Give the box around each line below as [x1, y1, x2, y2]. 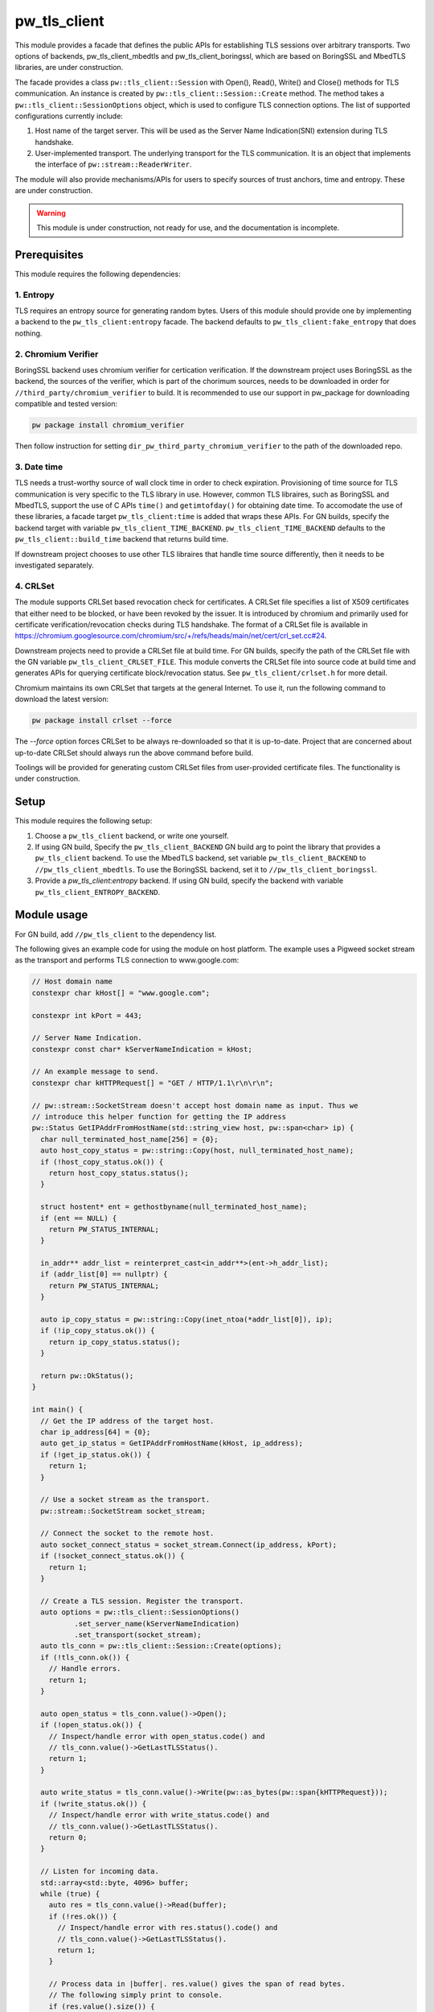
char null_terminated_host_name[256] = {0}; [40, 1135, 219, 1144]
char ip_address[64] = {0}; [40, 1427, 151, 1437]
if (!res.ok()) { [48, 1911, 117, 1921]
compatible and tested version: [14, 399, 118, 409]
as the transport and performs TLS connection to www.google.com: [14, 955, 240, 965]
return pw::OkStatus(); [40, 1371, 134, 1380]
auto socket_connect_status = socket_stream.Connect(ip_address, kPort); [40, 1540, 338, 1549]
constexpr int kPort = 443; [31, 1011, 142, 1020]
